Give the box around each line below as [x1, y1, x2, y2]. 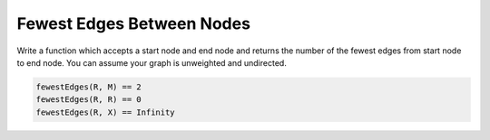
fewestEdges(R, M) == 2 [35, 81, 142, 92]
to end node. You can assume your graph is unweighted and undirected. [16, 57, 288, 68]
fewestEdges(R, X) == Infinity [35, 107, 176, 117]
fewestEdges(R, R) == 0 [35, 95, 142, 105]
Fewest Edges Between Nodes [16, 14, 251, 33]
